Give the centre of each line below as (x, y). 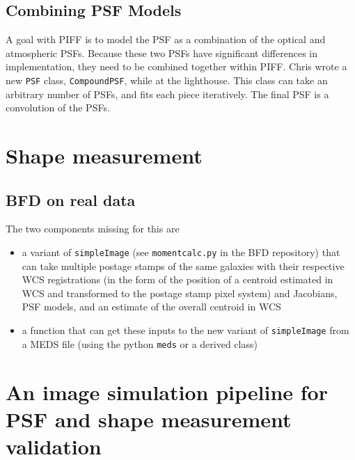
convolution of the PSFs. (58, 108)
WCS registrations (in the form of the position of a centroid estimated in (177, 279)
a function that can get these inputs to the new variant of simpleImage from (186, 330)
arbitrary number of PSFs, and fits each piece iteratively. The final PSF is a (167, 94)
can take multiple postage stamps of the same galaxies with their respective (183, 265)
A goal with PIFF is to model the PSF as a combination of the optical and (166, 39)
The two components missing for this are (93, 229)
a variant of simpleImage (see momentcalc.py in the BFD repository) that (181, 252)
